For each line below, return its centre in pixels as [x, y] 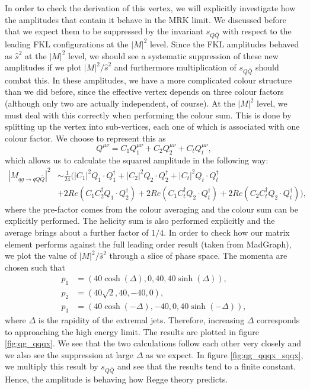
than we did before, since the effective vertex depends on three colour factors [144, 91]
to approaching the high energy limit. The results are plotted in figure [132, 331]
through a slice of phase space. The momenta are [198, 255]
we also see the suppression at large [69, 354]
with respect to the [257, 31]
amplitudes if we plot [43, 67]
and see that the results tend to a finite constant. [206, 366]
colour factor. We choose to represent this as [85, 138]
